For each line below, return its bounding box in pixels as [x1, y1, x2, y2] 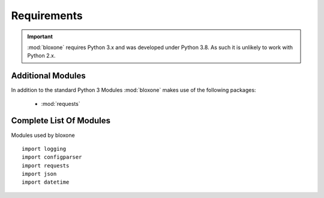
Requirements [11, 9, 83, 22]
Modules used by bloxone [11, 132, 75, 139]
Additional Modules [11, 71, 86, 81]
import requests [22, 162, 70, 169]
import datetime [22, 179, 70, 185]
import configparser [22, 154, 82, 161]
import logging [22, 145, 67, 152]
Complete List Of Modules [11, 115, 111, 126]
